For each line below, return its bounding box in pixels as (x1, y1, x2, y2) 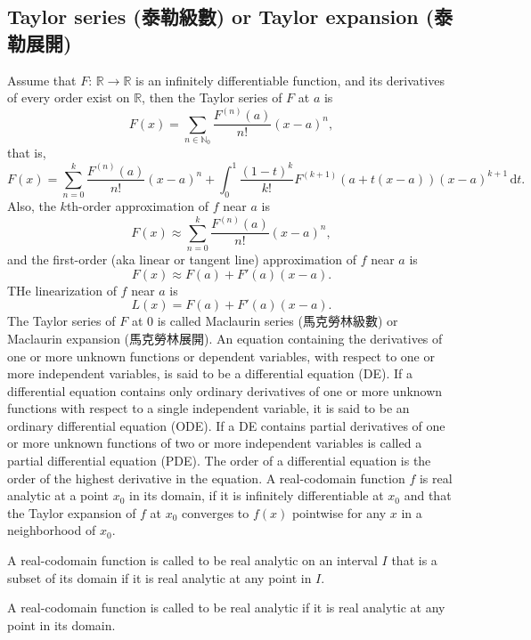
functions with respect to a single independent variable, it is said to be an (7, 399, 410, 417)
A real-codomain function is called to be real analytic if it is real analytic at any (7, 598, 445, 617)
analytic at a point (7, 486, 109, 505)
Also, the (7, 197, 56, 215)
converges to (182, 503, 249, 522)
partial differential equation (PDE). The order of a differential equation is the (7, 451, 431, 470)
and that (404, 486, 452, 505)
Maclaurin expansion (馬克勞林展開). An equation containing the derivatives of (7, 328, 443, 347)
